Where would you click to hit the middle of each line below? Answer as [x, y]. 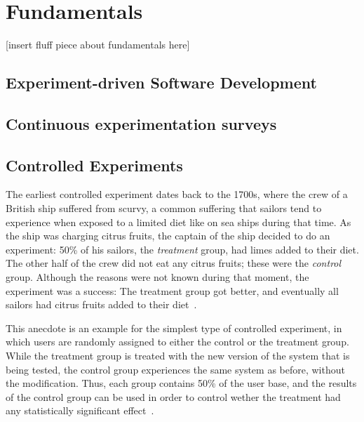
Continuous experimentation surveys [141, 123]
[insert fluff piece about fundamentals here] [98, 45]
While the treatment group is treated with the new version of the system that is [178, 356]
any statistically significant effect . [80, 410]
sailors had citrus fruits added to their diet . [101, 304]
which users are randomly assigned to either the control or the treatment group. [177, 342]
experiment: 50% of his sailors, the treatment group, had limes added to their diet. [182, 249]
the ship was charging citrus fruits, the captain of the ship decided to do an [168, 236]
